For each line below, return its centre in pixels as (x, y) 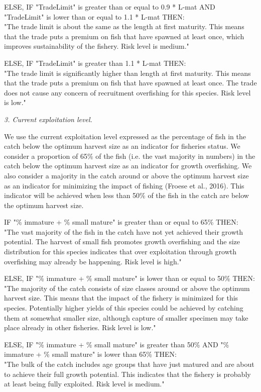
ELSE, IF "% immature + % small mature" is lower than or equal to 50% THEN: (129, 278)
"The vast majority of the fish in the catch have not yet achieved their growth (124, 231)
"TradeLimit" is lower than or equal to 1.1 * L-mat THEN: (94, 16)
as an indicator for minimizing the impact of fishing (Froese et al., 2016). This (124, 185)
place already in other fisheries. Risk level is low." (80, 327)
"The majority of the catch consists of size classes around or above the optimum (127, 288)
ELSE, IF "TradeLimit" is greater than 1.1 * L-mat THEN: (95, 63)
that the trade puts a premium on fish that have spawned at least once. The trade (130, 83)
